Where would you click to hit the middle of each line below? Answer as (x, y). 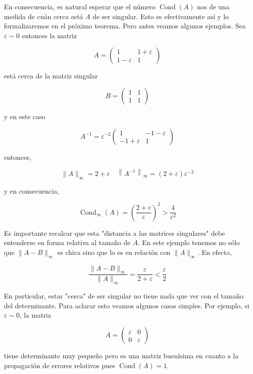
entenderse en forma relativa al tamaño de (67, 242)
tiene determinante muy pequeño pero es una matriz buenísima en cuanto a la (121, 356)
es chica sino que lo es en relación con (114, 252)
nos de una (213, 6)
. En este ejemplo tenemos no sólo (189, 242)
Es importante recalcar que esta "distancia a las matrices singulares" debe (114, 233)
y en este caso (25, 116)
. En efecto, (215, 252)
